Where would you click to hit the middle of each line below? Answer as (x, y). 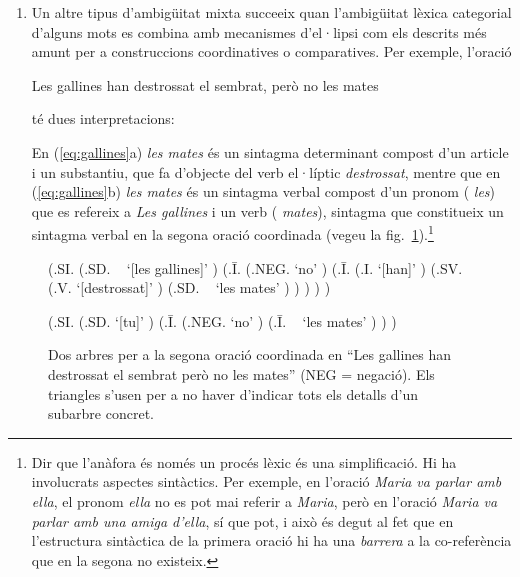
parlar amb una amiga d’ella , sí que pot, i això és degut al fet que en (242, 520)
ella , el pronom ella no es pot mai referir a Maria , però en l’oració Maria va (264, 500)
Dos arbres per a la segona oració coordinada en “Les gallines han (250, 354)
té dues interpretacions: (103, 118)
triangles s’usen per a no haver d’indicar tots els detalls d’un (233, 393)
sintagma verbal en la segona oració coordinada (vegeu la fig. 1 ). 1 (232, 232)
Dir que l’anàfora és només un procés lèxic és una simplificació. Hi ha (244, 461)
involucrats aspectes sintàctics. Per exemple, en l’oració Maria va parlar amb (266, 481)
